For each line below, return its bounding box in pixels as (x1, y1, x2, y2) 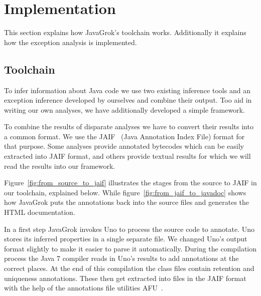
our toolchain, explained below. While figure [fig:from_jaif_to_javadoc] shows (4, 187, 246, 197)
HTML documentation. (4, 207, 75, 217)
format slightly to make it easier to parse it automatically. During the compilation (4, 243, 257, 253)
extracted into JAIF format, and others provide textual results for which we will (4, 151, 251, 161)
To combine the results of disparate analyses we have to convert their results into (4, 121, 253, 132)
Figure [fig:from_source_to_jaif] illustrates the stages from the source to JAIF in (4, 177, 257, 188)
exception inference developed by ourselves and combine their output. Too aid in (4, 95, 252, 105)
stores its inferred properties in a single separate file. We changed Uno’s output (4, 233, 247, 244)
